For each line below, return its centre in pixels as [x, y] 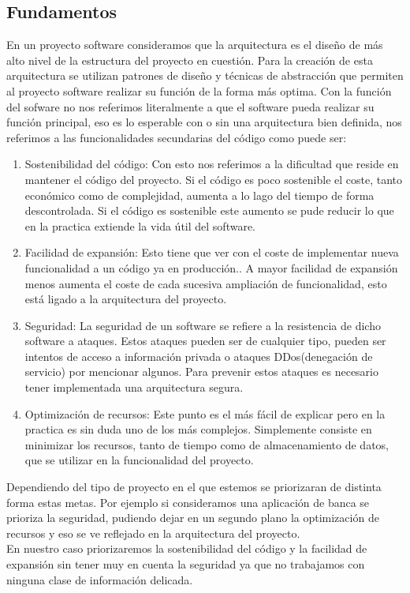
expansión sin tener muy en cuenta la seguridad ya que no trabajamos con [186, 564]
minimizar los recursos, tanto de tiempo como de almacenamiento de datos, [207, 444]
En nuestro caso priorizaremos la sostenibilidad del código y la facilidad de [187, 548]
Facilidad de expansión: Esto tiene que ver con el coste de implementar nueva [212, 252]
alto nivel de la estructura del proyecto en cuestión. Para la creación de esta [190, 60]
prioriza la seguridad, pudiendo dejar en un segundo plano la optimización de [193, 518]
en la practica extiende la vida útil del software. [140, 225]
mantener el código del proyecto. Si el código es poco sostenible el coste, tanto [214, 179]
